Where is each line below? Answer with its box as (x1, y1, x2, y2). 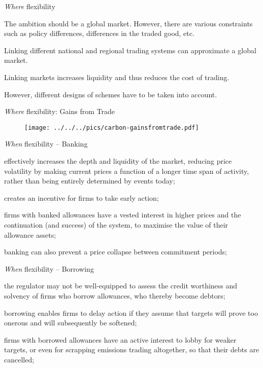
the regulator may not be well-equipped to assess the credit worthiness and (4, 280, 238, 291)
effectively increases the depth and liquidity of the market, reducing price (4, 156, 232, 166)
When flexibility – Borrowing (4, 263, 94, 274)
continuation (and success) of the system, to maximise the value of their (4, 219, 228, 230)
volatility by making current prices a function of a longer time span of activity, (4, 165, 249, 176)
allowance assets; (4, 229, 56, 240)
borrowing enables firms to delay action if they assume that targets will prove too (4, 307, 258, 318)
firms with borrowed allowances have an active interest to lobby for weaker (4, 334, 237, 345)
